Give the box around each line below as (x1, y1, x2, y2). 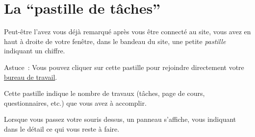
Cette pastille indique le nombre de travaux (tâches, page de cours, (4, 88, 205, 98)
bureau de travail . (4, 71, 57, 82)
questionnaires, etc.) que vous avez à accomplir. (4, 97, 147, 108)
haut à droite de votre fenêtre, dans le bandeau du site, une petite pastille (4, 36, 226, 46)
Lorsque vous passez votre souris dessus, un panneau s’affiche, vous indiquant (4, 114, 236, 124)
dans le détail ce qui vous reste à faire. (4, 123, 120, 134)
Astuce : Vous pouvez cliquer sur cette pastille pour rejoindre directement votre (4, 62, 244, 72)
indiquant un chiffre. (4, 46, 65, 56)
